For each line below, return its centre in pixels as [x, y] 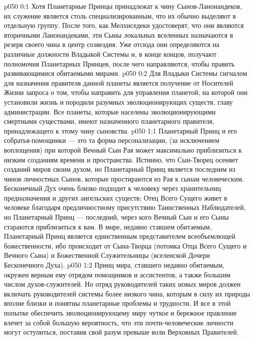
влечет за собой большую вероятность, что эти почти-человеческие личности [119, 322]
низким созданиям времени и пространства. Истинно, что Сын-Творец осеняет [121, 159]
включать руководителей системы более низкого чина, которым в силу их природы [127, 293]
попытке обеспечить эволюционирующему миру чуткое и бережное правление [120, 313]
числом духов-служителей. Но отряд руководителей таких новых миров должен [122, 284]
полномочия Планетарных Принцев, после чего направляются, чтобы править [119, 63]
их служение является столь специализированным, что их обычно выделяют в [120, 15]
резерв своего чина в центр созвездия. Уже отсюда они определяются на [112, 44]
